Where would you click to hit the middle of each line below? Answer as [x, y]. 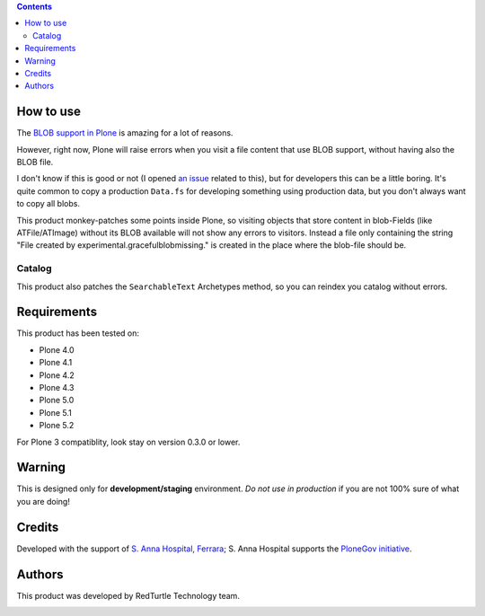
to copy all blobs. [48, 204]
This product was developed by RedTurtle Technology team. [128, 595]
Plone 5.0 [57, 400]
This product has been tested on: [78, 333]
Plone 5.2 [57, 426]
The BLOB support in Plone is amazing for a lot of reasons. [125, 133]
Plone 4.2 [57, 375]
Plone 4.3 [57, 387]
